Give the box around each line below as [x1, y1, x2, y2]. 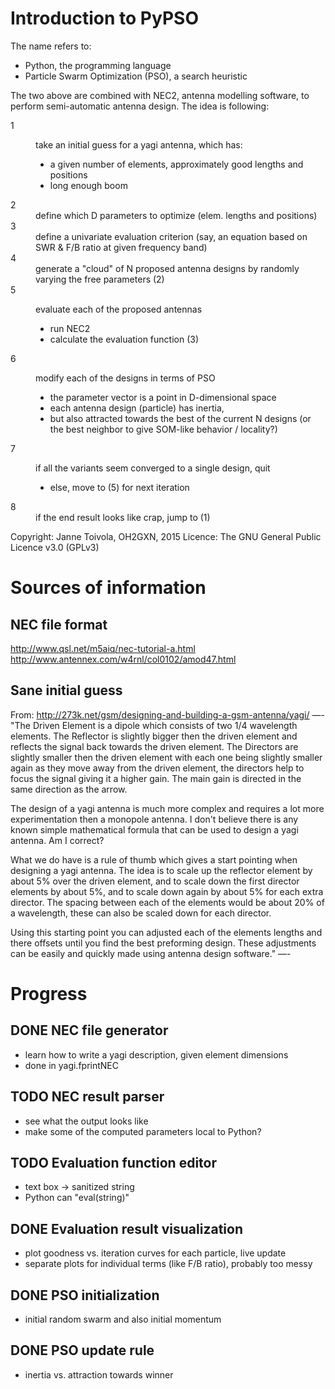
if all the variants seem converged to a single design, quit [35, 462, 271, 474]
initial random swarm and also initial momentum [24, 1313, 222, 1325]
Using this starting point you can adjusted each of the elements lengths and [10, 926, 323, 938]
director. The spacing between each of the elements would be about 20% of [10, 896, 325, 908]
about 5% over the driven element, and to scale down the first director [10, 875, 300, 887]
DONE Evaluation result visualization [10, 1220, 243, 1237]
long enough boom [49, 179, 128, 191]
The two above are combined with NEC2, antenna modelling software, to [10, 89, 310, 101]
